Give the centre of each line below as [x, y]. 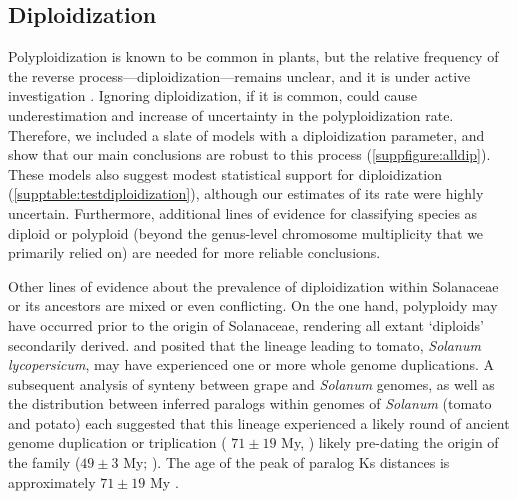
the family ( [44, 462]
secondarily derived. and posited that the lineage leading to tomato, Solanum [244, 344]
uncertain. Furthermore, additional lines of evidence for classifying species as [243, 212]
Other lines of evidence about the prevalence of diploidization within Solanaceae [253, 285]
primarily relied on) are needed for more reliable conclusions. [194, 252]
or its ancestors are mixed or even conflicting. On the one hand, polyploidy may [253, 305]
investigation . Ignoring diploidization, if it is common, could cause [213, 95]
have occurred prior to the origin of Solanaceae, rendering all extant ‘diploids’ [246, 324]
